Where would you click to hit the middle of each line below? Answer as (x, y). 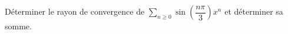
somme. (18, 26)
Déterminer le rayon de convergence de (75, 11)
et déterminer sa (254, 11)
